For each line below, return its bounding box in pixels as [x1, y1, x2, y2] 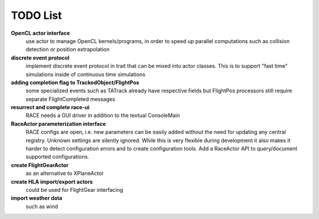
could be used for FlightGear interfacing [25, 186, 123, 193]
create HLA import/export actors [11, 178, 93, 185]
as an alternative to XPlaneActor [25, 170, 104, 177]
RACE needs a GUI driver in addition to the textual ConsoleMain [25, 112, 180, 119]
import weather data [11, 195, 63, 202]
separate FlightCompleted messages [25, 95, 115, 103]
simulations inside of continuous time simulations [25, 71, 146, 78]
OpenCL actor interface [11, 30, 70, 37]
